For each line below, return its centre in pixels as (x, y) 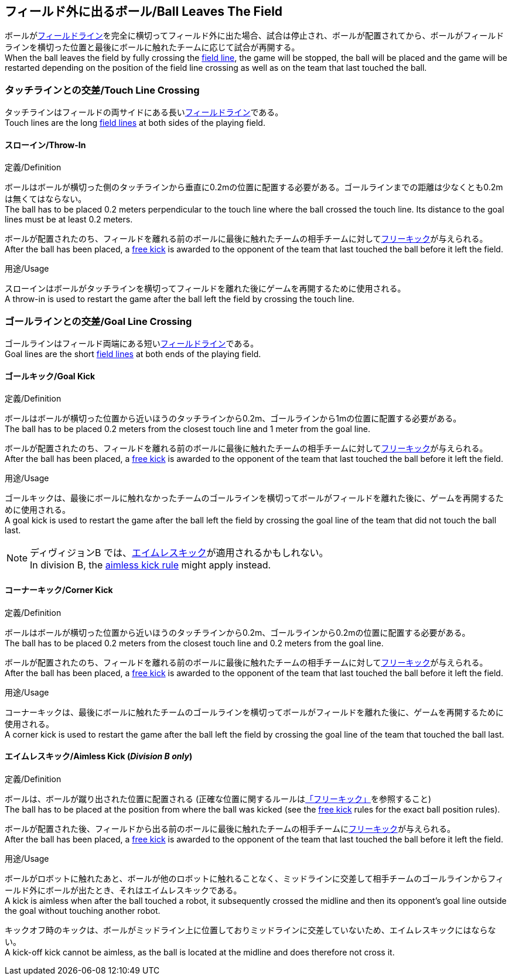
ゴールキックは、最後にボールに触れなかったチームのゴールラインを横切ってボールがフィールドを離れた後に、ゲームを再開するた (254, 498)
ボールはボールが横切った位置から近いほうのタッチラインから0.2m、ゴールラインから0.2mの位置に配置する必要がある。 (238, 632)
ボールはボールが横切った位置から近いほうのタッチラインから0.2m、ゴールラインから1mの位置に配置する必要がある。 (233, 419)
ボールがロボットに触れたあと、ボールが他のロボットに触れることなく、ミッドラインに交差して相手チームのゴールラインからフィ (254, 878)
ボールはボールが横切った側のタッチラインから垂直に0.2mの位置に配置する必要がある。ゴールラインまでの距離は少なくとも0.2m (254, 187)
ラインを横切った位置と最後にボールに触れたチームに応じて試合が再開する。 (152, 47)
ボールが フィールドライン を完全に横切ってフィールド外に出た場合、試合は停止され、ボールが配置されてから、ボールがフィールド (255, 36)
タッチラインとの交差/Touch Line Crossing (102, 90)
